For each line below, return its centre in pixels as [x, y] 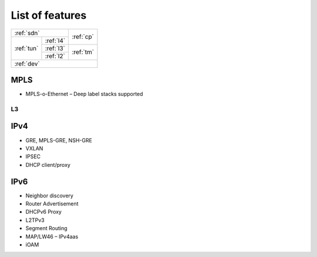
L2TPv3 [35, 220]
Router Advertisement [52, 204]
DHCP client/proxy [48, 165]
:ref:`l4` [55, 40]
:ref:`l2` [55, 56]
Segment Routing [46, 228]
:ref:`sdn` [27, 33]
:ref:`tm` [83, 52]
